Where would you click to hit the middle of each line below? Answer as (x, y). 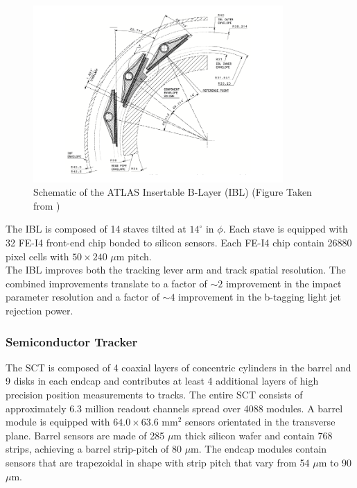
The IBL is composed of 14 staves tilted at (96, 229)
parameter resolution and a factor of (82, 297)
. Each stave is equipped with (285, 229)
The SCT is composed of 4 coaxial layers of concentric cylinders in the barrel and (178, 367)
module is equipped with (58, 422)
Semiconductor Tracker (72, 341)
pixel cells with (37, 256)
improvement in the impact (284, 283)
